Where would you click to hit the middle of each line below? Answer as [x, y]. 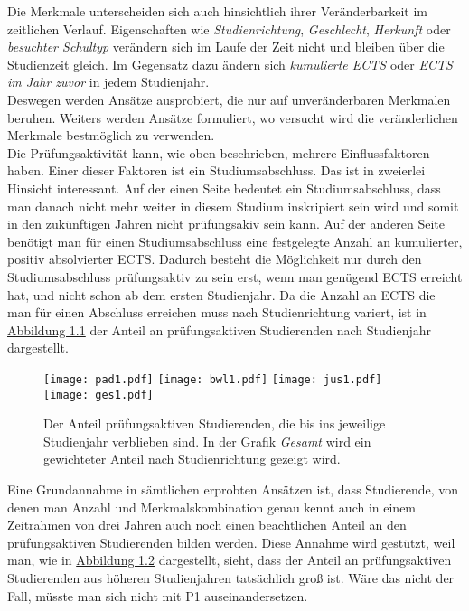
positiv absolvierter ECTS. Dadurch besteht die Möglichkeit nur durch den [215, 259]
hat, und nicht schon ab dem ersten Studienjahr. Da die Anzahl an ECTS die [221, 294]
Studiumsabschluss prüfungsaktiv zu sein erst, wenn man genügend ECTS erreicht [235, 276]
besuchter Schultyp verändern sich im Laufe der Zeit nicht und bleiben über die [226, 47]
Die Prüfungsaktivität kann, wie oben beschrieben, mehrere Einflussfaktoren [219, 152]
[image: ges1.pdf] [98, 395]
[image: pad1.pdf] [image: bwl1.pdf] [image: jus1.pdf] [213, 379]
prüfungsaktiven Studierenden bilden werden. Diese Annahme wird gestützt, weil [231, 542]
